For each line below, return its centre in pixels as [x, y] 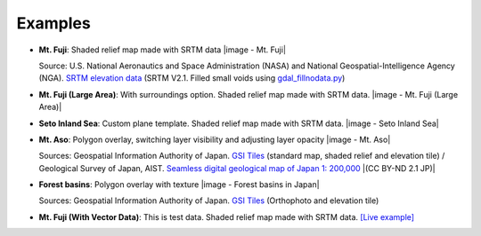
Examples [53, 23]
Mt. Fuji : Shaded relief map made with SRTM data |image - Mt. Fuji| [163, 50]
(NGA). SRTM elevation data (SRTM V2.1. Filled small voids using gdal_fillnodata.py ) [192, 78]
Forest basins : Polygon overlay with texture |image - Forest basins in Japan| [179, 185]
